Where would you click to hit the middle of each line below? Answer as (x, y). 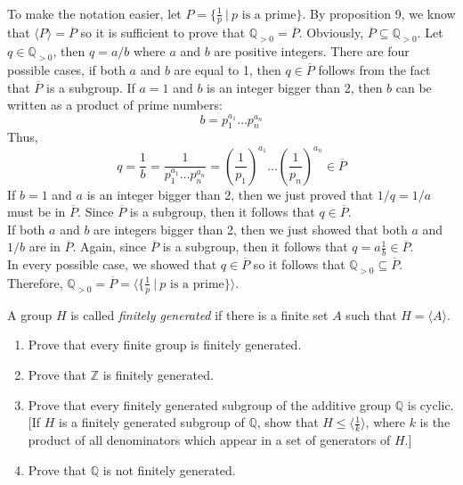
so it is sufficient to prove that (163, 33)
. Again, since (110, 247)
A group (30, 314)
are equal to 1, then (227, 70)
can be (414, 87)
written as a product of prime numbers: (115, 105)
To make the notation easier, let (94, 13)
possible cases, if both (66, 70)
